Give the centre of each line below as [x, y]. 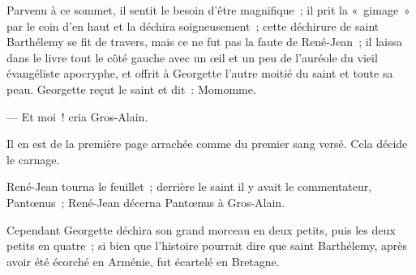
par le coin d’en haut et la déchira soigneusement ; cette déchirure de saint [193, 25]
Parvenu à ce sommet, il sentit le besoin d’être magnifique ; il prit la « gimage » [208, 10]
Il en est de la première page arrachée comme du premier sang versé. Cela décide [207, 144]
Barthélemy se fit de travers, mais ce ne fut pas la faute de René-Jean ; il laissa [204, 42]
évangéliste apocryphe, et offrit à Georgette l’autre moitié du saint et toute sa [200, 73]
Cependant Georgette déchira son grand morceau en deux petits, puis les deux [201, 229]
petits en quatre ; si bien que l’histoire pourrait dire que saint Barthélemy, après [207, 245]
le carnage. [33, 159]
